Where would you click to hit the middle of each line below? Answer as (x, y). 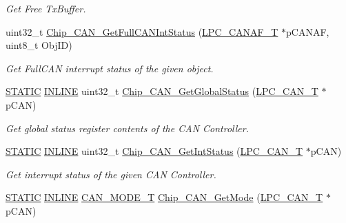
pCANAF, (308, 31)
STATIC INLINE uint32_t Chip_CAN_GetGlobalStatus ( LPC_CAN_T (162, 91)
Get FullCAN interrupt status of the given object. (110, 68)
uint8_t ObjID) (39, 45)
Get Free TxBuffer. (46, 8)
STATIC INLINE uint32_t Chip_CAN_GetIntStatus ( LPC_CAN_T (154, 151)
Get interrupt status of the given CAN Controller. (111, 174)
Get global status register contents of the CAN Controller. (127, 128)
